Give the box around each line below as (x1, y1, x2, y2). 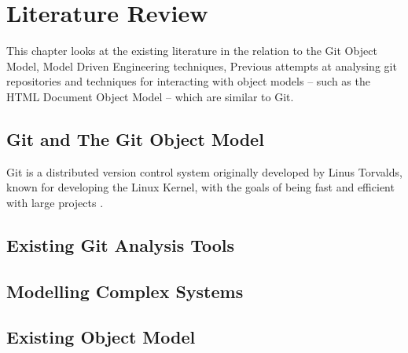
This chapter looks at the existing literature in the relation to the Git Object (6, 42, 377, 59)
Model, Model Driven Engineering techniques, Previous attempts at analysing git (6, 57, 397, 74)
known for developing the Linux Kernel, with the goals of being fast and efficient (6, 179, 395, 195)
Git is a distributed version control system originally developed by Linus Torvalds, (6, 163, 402, 180)
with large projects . (6, 194, 104, 210)
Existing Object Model (6, 325, 196, 349)
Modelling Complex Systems (6, 278, 244, 303)
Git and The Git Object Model (6, 126, 264, 151)
